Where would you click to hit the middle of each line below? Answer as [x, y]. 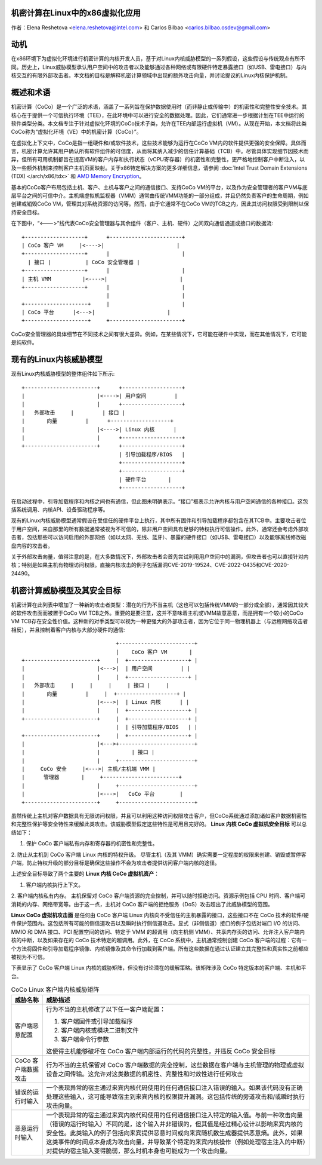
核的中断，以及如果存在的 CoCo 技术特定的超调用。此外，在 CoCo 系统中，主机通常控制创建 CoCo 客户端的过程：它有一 [159, 940]
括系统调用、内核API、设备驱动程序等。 [60, 510]
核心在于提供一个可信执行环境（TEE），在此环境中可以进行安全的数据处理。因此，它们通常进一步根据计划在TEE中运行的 [158, 115]
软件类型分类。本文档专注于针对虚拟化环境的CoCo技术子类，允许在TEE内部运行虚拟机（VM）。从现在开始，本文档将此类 [159, 123]
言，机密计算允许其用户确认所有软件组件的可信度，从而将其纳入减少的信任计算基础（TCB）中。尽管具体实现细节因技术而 [160, 151]
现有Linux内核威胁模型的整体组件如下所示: [63, 374]
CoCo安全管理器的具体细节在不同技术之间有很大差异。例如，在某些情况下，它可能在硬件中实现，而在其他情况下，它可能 [159, 334]
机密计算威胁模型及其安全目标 [66, 591]
